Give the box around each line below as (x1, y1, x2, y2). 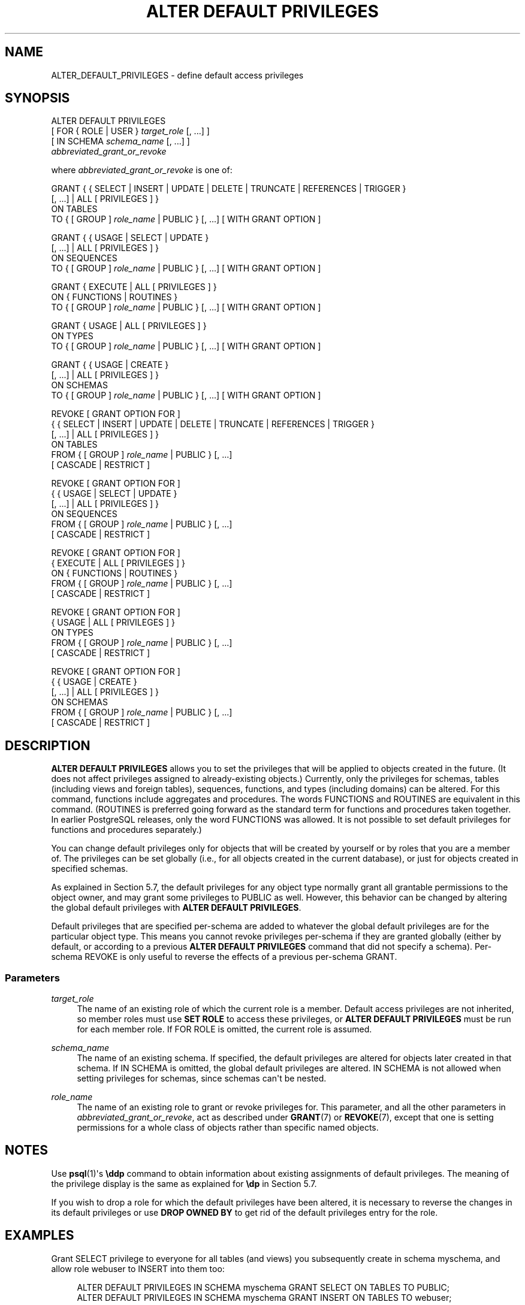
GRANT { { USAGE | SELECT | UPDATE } (51, 232, 209, 243)
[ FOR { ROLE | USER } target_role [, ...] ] (51, 126, 210, 137)
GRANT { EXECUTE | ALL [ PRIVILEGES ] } (51, 282, 217, 292)
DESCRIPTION (5, 738, 90, 753)
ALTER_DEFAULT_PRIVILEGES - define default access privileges (51, 70, 304, 80)
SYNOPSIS (5, 90, 70, 106)
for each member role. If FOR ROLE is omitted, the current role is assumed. (77, 1024, 372, 1035)
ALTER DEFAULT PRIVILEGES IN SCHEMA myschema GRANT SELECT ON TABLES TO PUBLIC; (77, 1282, 450, 1292)
